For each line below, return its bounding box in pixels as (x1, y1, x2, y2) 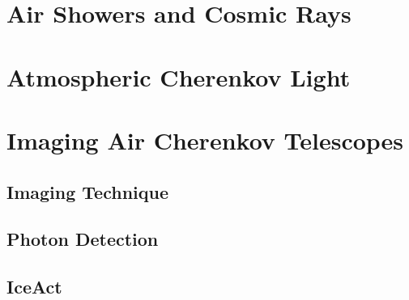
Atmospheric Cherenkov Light (6, 60, 351, 93)
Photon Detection (6, 226, 159, 251)
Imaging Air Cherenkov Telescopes (6, 123, 404, 156)
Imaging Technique (6, 179, 169, 204)
